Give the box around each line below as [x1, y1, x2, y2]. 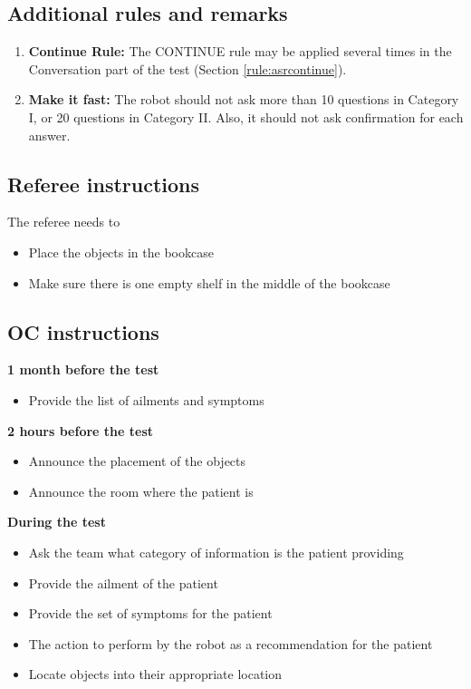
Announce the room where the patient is [28, 481, 254, 500]
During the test [7, 512, 106, 531]
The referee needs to [7, 212, 120, 231]
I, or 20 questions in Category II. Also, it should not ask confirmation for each [28, 107, 464, 126]
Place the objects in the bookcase [28, 242, 214, 261]
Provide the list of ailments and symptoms [28, 390, 264, 409]
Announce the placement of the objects [28, 451, 246, 471]
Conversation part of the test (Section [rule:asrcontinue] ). [28, 59, 347, 78]
